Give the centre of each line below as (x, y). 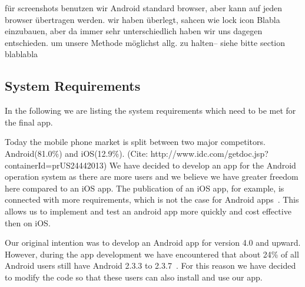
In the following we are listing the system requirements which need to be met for (150, 110)
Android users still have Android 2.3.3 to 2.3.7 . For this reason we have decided (150, 265)
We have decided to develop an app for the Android (203, 165)
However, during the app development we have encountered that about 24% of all (152, 254)
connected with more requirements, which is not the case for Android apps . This (152, 199)
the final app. (29, 122)
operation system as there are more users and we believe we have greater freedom (152, 177)
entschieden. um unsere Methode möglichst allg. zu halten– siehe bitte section (145, 42)
